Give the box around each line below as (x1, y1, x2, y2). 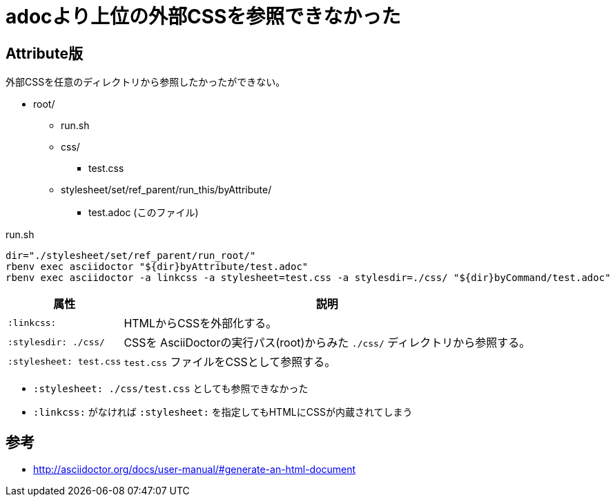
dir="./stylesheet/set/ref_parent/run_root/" (6, 250, 256, 262)
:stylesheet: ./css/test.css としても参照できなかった (33, 383, 309, 395)
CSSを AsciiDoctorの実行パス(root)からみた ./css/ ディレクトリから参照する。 (124, 336, 531, 350)
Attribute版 (6, 44, 83, 62)
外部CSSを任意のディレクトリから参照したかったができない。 (6, 76, 286, 88)
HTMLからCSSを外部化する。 (124, 316, 277, 331)
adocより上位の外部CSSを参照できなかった (6, 5, 401, 28)
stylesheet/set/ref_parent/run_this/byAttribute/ (61, 184, 272, 196)
